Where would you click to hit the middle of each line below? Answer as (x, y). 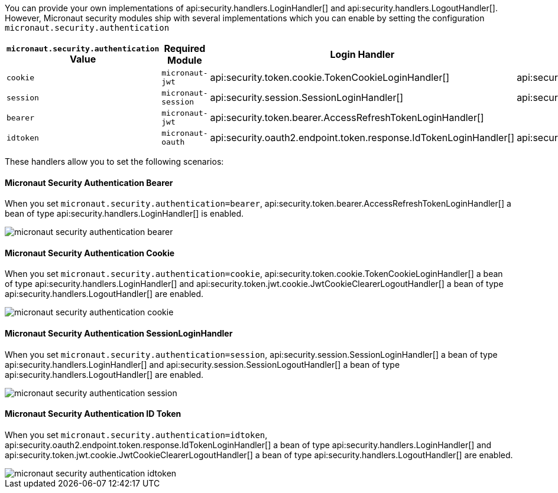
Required (185, 48)
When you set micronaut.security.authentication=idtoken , (136, 435)
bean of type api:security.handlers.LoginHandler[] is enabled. (124, 214)
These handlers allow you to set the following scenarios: (114, 161)
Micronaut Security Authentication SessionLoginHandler (119, 334)
